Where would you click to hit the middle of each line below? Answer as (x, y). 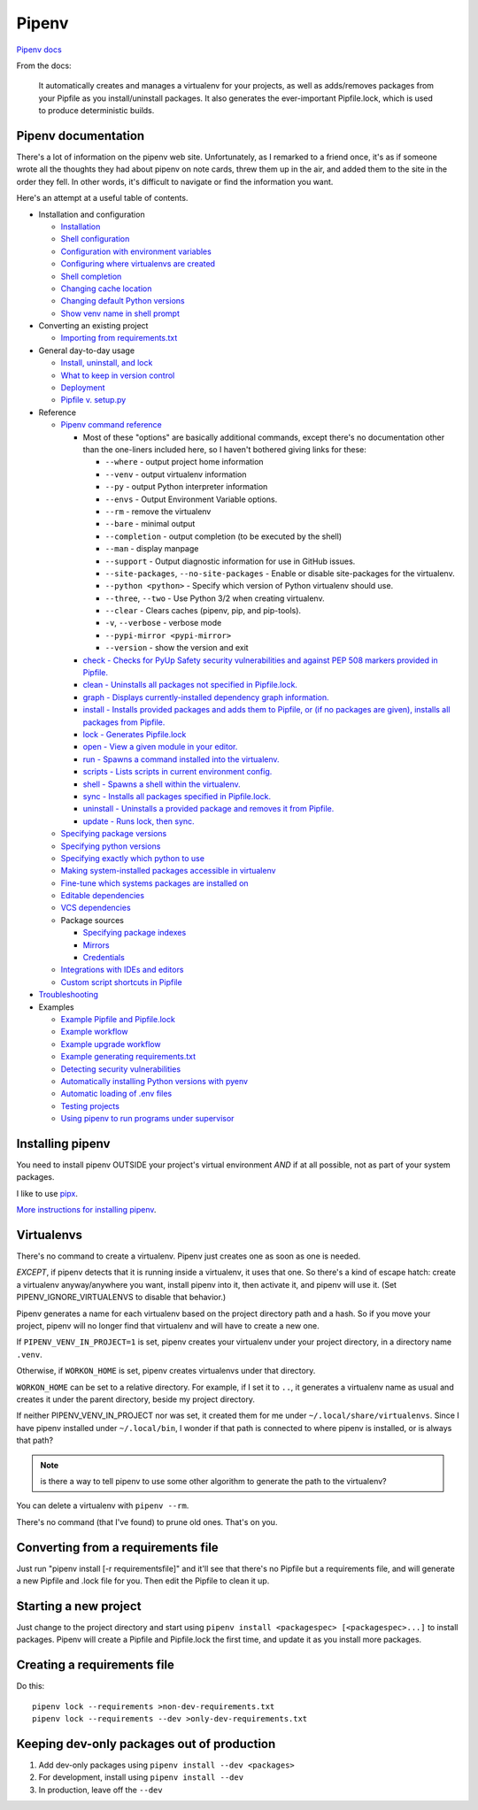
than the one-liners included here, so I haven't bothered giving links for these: (225, 450)
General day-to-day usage (87, 350)
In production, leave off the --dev (100, 1790)
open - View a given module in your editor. (160, 747)
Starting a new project (79, 1606)
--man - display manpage (152, 549)
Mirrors (96, 945)
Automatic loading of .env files (116, 1094)
